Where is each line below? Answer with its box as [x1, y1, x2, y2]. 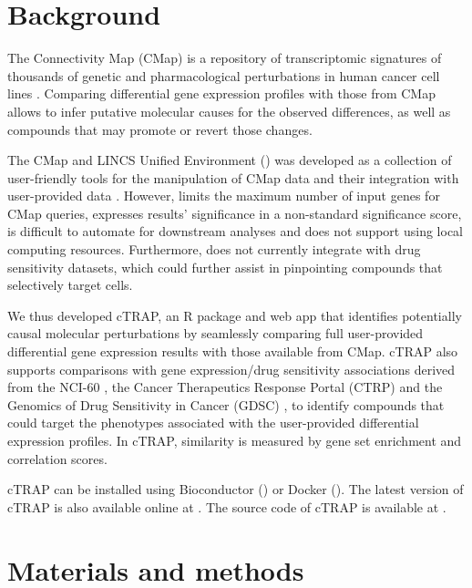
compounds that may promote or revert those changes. [7, 119, 313, 139]
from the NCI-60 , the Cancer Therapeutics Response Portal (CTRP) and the [7, 377, 443, 397]
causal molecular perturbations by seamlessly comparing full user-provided [7, 324, 424, 343]
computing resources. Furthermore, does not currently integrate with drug [7, 240, 421, 259]
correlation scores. [7, 449, 108, 468]
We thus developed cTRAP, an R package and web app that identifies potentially [7, 305, 462, 325]
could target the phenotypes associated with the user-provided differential [7, 413, 419, 432]
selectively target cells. [7, 275, 133, 294]
